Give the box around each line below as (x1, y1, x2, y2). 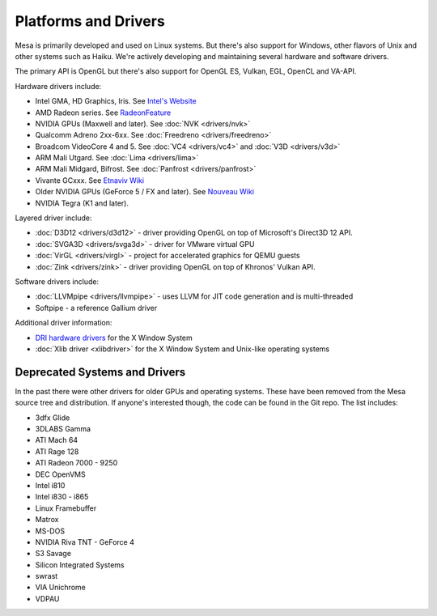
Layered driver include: (15, 213, 92, 223)
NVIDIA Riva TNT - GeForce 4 (35, 537, 135, 546)
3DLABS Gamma (35, 424, 91, 433)
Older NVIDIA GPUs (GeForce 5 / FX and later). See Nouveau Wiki (35, 187, 255, 197)
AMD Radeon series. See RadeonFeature (35, 108, 172, 117)
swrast (35, 571, 58, 581)
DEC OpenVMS (35, 469, 86, 479)
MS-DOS (35, 526, 65, 536)
